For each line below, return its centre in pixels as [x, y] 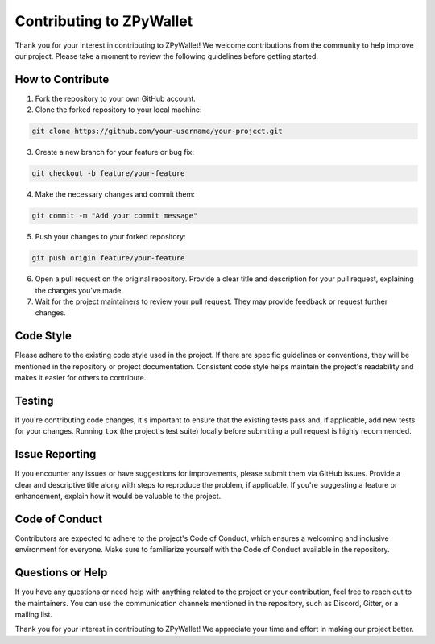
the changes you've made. [79, 290]
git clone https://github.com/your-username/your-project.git [157, 131]
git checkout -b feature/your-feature [108, 174]
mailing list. [33, 614]
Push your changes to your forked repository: [110, 237]
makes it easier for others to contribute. [81, 377]
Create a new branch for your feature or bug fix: [115, 152]
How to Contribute [62, 79]
